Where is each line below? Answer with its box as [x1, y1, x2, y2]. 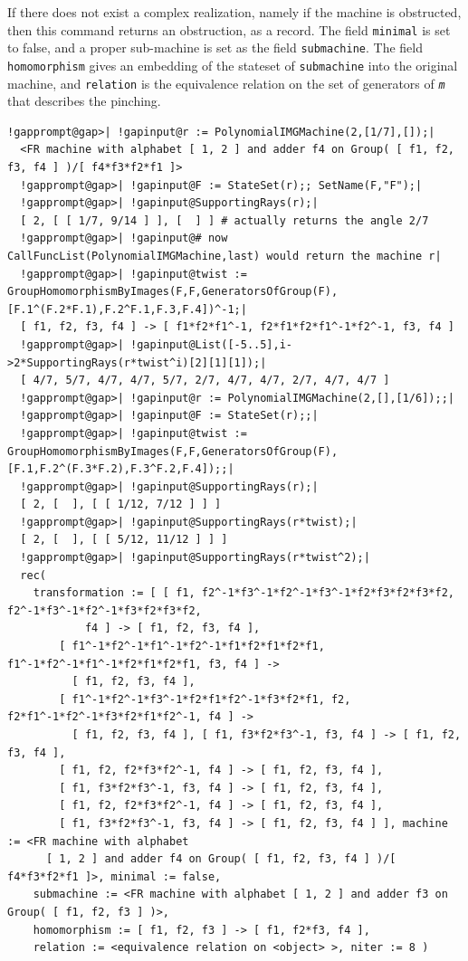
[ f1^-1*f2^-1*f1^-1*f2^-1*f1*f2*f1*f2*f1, [59, 640, 325, 653]
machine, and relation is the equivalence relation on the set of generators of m [7, 73, 445, 92]
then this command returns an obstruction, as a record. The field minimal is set [7, 20, 451, 39]
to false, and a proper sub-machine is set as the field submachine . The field [7, 38, 423, 57]
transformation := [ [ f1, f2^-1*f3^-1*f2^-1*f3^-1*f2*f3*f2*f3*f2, [33, 586, 454, 600]
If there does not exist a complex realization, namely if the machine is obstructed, [7, 3, 462, 21]
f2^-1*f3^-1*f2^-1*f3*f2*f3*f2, [7, 604, 202, 617]
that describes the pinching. [7, 91, 161, 110]
